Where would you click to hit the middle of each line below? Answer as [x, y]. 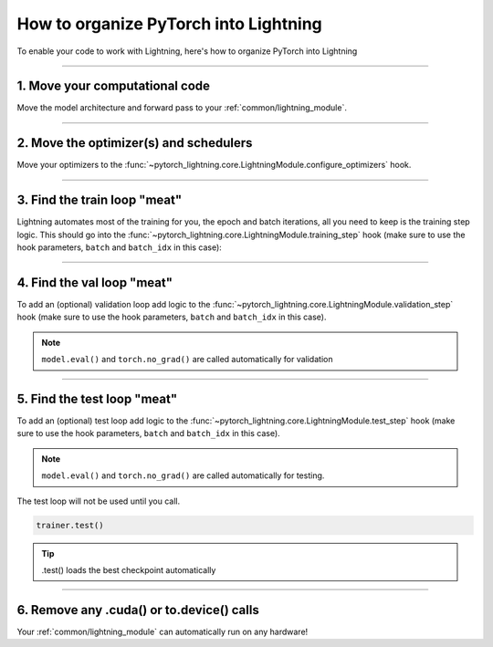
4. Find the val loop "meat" [95, 282]
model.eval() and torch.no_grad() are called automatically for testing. [183, 475]
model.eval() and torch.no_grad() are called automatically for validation [187, 360]
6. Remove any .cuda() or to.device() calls [138, 610]
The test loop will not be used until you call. [99, 501]
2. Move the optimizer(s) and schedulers [135, 143]
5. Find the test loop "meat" [97, 398]
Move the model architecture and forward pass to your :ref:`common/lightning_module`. [182, 108]
